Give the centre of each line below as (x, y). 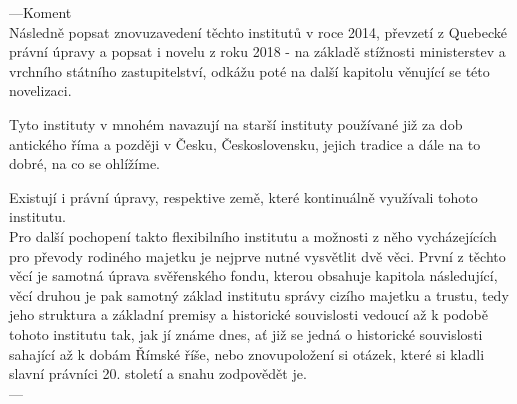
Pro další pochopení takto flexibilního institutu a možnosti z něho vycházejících (253, 235)
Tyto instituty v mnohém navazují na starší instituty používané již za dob (236, 123)
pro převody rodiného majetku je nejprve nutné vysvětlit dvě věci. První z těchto (257, 255)
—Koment (40, 12)
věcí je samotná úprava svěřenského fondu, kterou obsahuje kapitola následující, (253, 275)
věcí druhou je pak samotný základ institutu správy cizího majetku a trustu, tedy (259, 294)
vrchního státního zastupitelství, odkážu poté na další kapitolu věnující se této (249, 70)
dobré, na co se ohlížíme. (84, 163)
